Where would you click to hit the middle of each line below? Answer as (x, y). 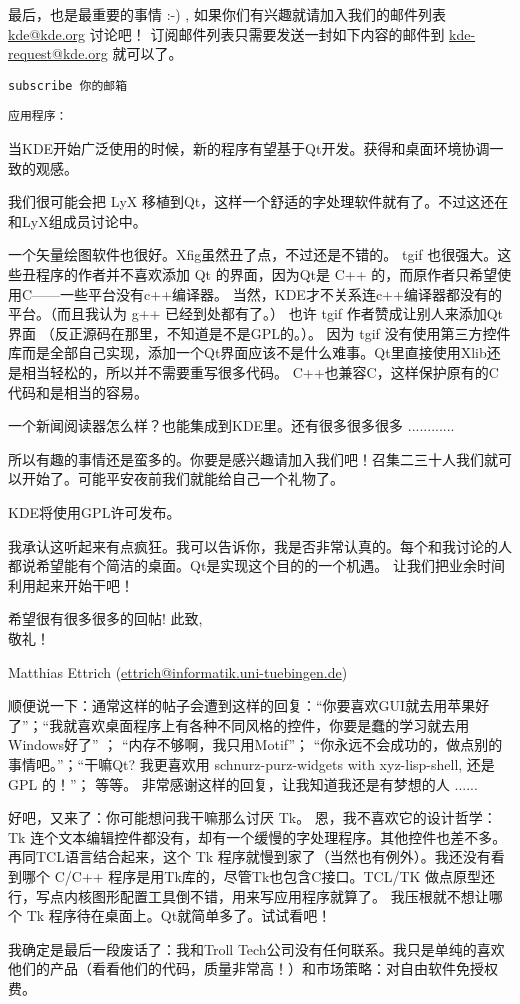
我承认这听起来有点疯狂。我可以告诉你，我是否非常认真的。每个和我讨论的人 (260, 545)
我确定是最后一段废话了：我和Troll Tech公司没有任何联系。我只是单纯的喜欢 (256, 948)
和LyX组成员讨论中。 (77, 220)
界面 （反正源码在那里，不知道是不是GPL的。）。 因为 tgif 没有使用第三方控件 (259, 332)
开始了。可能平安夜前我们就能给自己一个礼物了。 (182, 478)
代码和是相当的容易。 (78, 391)
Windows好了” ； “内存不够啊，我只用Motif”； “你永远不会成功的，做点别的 (255, 744)
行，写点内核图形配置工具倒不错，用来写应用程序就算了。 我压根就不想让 (248, 895)
